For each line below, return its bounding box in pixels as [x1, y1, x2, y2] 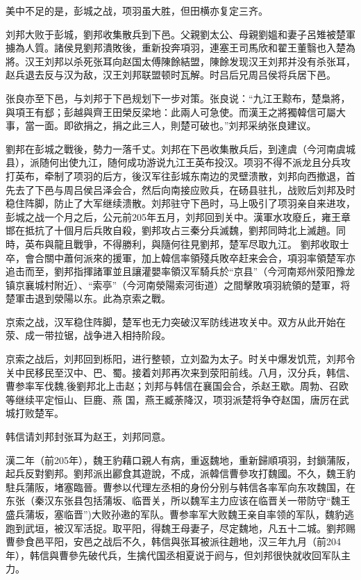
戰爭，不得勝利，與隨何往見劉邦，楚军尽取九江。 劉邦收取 [73, 236, 339, 251]
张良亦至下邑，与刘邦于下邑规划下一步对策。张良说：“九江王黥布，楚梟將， [6, 90, 351, 105]
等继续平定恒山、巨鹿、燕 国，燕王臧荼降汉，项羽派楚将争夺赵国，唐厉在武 [6, 392, 349, 406]
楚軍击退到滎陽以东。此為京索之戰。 [6, 291, 171, 306]
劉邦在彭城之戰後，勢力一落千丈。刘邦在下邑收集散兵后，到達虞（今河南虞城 [6, 141, 355, 156]
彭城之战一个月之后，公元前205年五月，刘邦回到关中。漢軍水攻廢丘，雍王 [6, 209, 341, 224]
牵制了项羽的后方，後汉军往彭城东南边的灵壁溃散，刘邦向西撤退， [44, 168, 346, 183]
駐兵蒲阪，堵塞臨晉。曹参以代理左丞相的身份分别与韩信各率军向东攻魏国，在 [6, 479, 355, 494]
